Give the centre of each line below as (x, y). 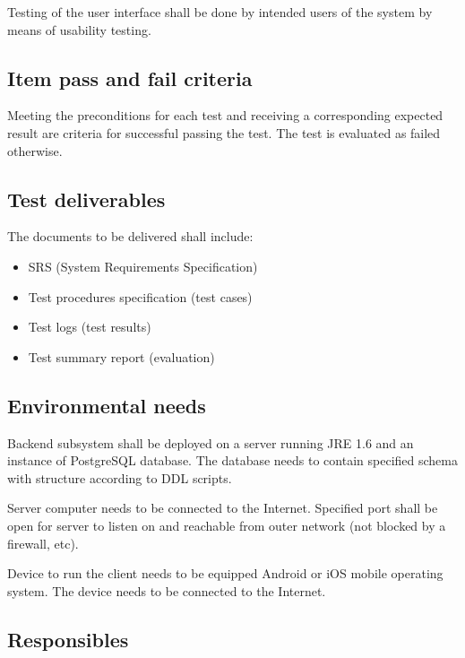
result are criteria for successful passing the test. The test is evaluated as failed (224, 132)
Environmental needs (107, 405)
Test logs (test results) (90, 327)
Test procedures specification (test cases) (140, 296)
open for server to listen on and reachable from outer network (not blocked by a (227, 525)
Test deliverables (86, 199)
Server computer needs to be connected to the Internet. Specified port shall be (223, 508)
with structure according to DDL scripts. (120, 477)
